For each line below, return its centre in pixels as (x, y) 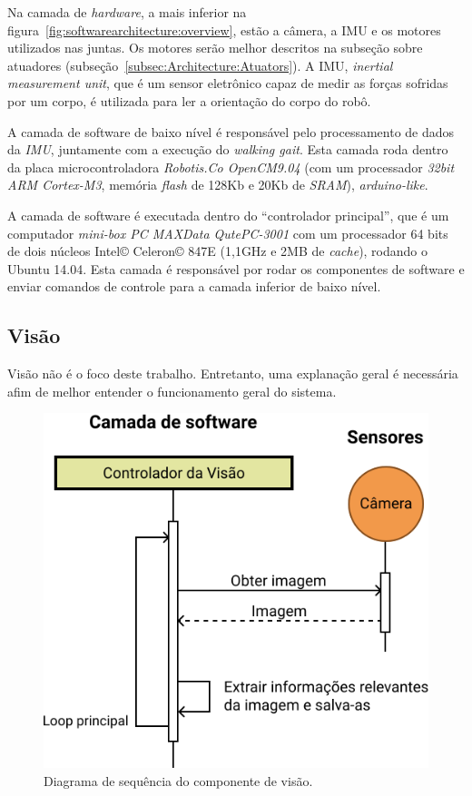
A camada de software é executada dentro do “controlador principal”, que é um (228, 215)
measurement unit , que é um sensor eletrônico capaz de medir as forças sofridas (228, 83)
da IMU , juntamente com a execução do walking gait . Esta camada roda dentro (228, 149)
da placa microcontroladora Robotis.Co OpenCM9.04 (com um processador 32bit (231, 167)
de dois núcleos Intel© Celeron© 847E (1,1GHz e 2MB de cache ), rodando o (218, 251)
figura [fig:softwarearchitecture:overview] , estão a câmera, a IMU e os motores (224, 29)
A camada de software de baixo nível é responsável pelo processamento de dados (231, 131)
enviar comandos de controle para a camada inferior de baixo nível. (194, 286)
